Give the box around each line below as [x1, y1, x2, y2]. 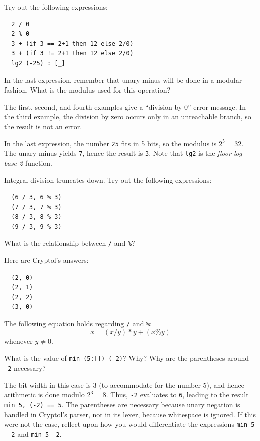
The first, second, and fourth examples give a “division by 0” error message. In [4, 101, 246, 112]
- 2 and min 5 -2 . [4, 428, 62, 439]
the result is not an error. [4, 121, 82, 131]
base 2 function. [4, 157, 52, 168]
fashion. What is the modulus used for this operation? [4, 84, 171, 95]
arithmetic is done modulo [4, 389, 85, 400]
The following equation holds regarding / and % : [4, 318, 152, 329]
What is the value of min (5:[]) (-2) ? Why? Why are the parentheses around [4, 352, 249, 363]
